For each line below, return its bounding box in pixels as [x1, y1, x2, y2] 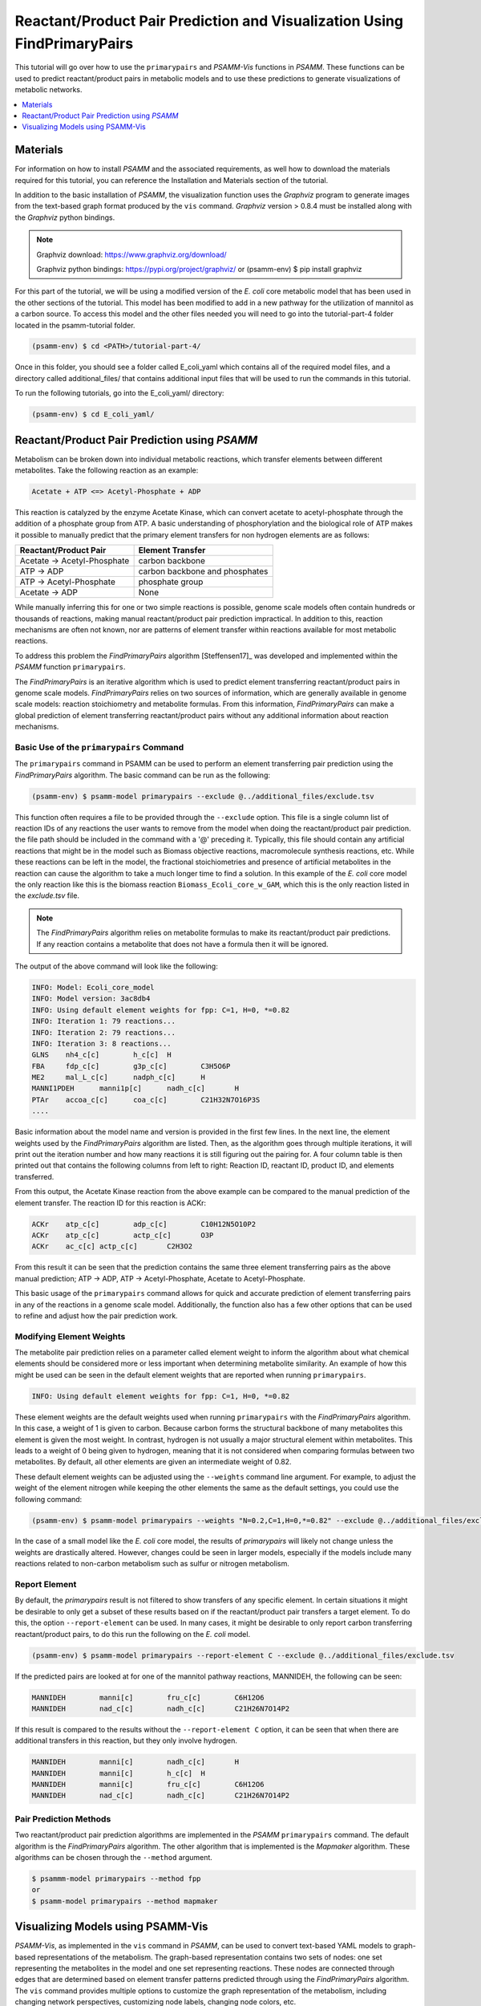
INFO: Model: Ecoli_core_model [31, 983, 156, 992]
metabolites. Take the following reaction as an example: [14, 465, 199, 475]
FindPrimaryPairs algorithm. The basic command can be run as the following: [14, 770, 271, 780]
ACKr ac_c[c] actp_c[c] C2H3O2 [31, 1242, 192, 1251]
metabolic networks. [14, 85, 83, 95]
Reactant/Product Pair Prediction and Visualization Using [14, 12, 404, 30]
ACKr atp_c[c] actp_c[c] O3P [31, 1230, 214, 1240]
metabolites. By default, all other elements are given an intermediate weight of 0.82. [14, 1457, 292, 1467]
